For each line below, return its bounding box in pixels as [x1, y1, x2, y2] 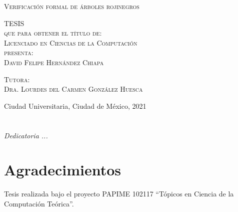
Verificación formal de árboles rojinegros [4, 1, 139, 11]
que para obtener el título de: [4, 28, 102, 38]
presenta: [4, 47, 33, 58]
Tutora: [4, 74, 30, 84]
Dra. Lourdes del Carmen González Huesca [4, 84, 143, 94]
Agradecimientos [4, 159, 121, 180]
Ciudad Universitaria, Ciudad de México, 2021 [4, 100, 146, 111]
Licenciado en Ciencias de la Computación [4, 37, 137, 48]
